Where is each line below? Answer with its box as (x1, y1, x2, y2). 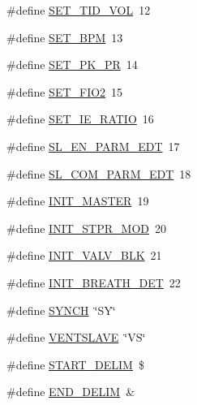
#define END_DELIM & (6, 383, 135, 400)
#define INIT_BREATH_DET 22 (6, 274, 181, 291)
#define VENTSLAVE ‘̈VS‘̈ (6, 329, 146, 346)
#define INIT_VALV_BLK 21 (6, 247, 162, 264)
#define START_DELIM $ (6, 355, 144, 373)
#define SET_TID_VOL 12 (6, 2, 151, 18)
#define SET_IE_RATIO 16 (6, 110, 154, 127)
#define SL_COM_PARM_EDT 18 (6, 165, 191, 182)
